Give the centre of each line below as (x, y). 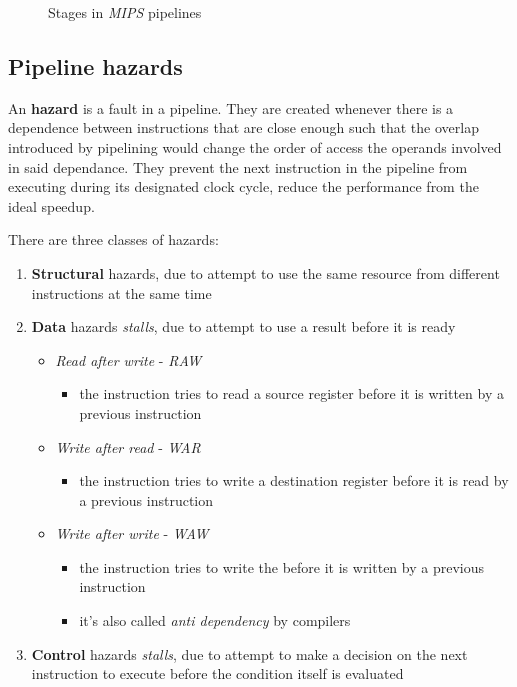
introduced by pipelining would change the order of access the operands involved (255, 146)
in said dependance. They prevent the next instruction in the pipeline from (238, 166)
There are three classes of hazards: (113, 239)
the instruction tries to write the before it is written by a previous (281, 566)
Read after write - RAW (128, 359)
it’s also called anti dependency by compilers (215, 620)
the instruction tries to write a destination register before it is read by (294, 480)
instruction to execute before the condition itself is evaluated (217, 673)
